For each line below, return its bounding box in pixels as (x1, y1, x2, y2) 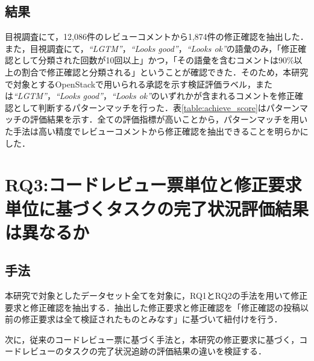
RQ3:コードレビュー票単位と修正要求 (5, 172, 302, 197)
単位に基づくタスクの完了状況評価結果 (5, 196, 309, 220)
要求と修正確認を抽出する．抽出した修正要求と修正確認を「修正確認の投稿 (5, 301, 300, 313)
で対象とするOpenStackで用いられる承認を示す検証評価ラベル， (5, 77, 256, 90)
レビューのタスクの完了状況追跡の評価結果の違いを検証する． (21, 345, 266, 357)
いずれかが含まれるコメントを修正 (160, 89, 295, 102)
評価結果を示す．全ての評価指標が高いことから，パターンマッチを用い (30, 113, 308, 126)
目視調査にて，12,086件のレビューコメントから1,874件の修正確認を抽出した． (5, 30, 309, 43)
